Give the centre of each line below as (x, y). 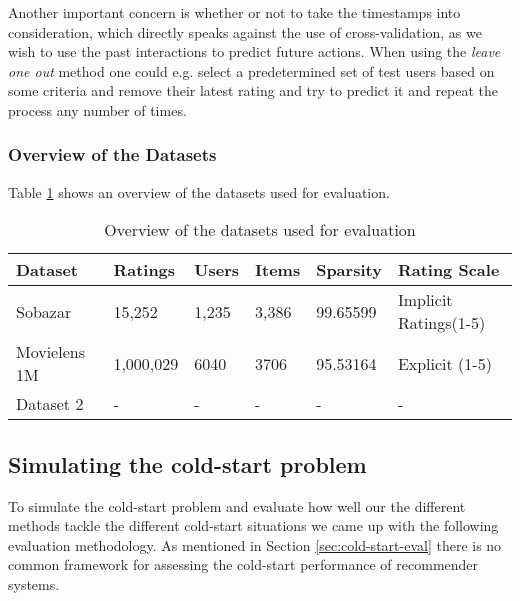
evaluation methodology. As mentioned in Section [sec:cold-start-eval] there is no (255, 544)
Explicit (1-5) (444, 363)
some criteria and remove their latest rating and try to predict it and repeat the (253, 90)
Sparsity (349, 270)
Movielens (50, 352)
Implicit (425, 300)
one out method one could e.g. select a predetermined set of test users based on (251, 70)
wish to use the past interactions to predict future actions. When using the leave (254, 51)
